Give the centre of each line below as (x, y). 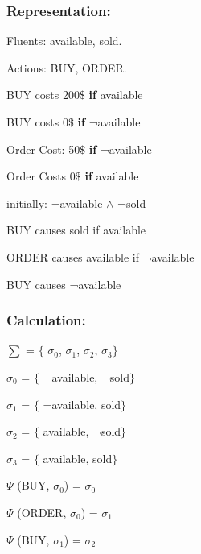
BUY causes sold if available (76, 230)
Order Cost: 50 (43, 149)
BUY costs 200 (43, 95)
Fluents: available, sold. (64, 41)
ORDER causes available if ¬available (100, 256)
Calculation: (46, 320)
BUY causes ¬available (64, 284)
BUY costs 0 (37, 122)
